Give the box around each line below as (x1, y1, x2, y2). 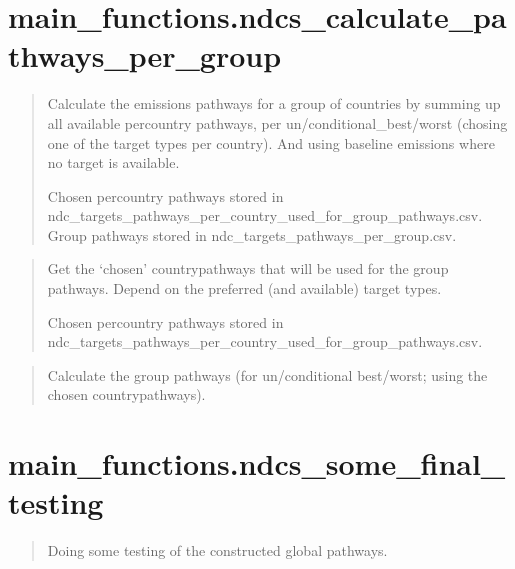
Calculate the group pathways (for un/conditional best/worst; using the (47, 364, 488, 385)
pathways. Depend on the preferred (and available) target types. (47, 278, 442, 299)
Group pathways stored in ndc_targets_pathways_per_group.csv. (47, 224, 457, 245)
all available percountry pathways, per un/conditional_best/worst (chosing (47, 112, 508, 133)
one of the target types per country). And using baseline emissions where (47, 132, 495, 153)
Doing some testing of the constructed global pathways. (47, 540, 388, 561)
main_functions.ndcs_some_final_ (8, 443, 506, 484)
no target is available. (47, 152, 180, 173)
